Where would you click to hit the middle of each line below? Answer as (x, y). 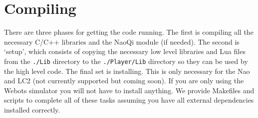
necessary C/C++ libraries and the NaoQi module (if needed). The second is (122, 41)
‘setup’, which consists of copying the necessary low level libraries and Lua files (125, 51)
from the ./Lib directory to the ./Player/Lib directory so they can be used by (126, 61)
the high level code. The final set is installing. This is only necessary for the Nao (127, 71)
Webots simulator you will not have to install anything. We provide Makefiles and (129, 90)
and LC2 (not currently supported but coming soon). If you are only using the (124, 81)
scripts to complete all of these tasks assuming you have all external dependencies (129, 100)
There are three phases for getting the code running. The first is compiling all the (129, 32)
